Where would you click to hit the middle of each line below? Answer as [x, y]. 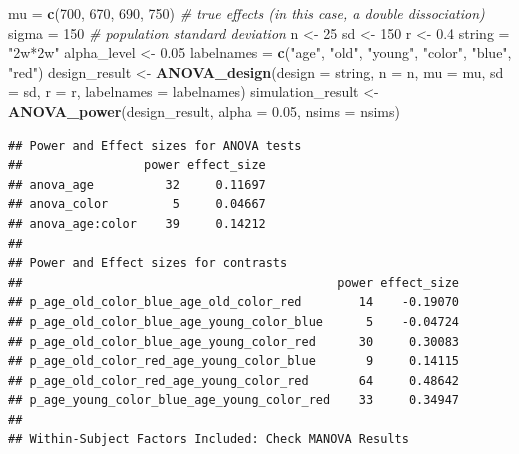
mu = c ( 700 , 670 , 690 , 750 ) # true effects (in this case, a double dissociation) [246, 13]
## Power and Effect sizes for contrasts [148, 263]
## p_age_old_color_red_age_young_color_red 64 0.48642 [234, 380]
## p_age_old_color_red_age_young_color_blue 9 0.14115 [234, 361]
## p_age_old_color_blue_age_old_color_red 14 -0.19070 [234, 302]
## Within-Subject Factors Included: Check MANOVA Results [208, 439]
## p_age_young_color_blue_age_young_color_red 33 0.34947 [234, 400]
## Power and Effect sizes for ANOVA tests [155, 145]
